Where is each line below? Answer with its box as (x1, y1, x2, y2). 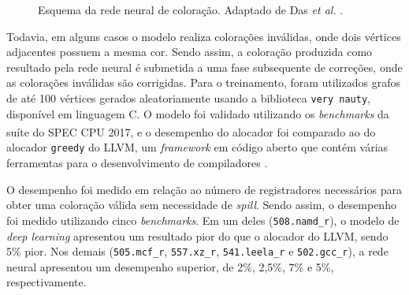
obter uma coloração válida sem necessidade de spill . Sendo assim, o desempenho (6, 196, 396, 213)
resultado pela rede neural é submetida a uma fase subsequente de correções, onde (6, 58, 403, 75)
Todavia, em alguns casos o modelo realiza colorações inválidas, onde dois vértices (6, 28, 401, 44)
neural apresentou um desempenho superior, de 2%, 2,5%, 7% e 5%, (6, 258, 334, 274)
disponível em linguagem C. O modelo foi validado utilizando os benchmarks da (6, 105, 389, 121)
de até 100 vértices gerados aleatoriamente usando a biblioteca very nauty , (6, 89, 370, 106)
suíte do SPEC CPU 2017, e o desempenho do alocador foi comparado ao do (6, 123, 376, 140)
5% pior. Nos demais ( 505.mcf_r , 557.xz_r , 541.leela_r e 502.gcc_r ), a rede (6, 243, 389, 260)
